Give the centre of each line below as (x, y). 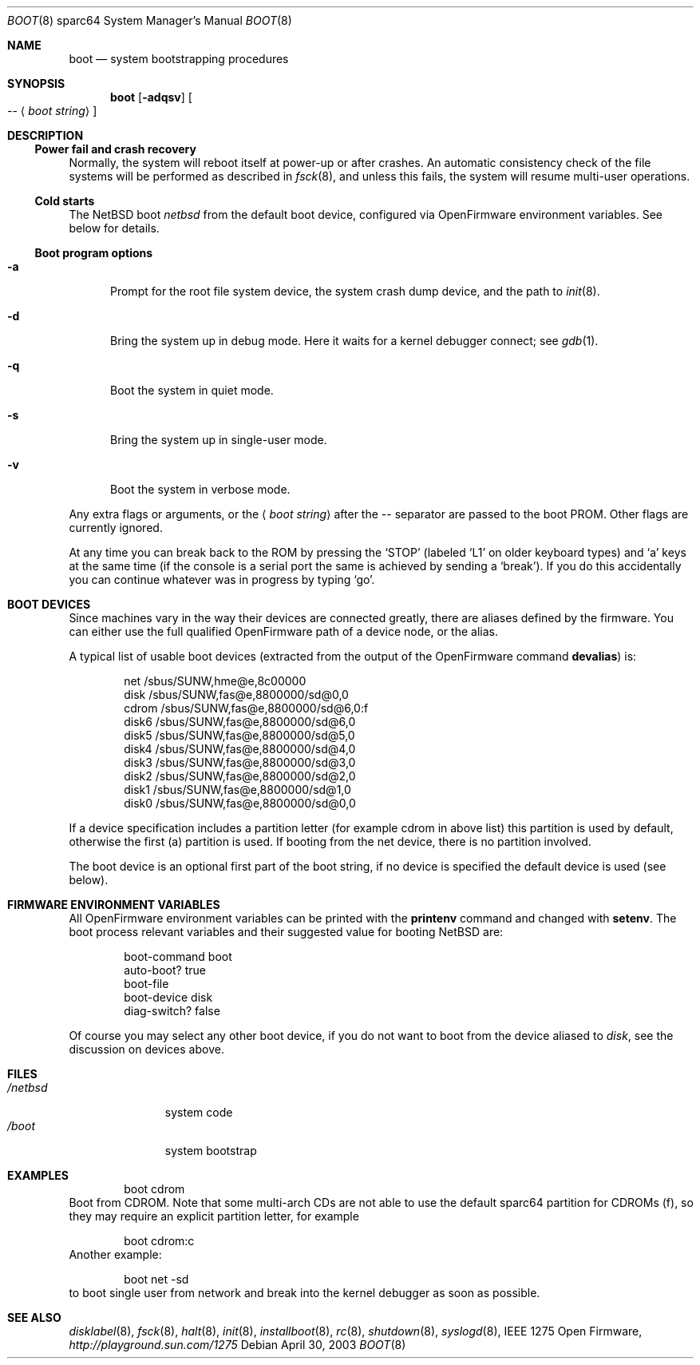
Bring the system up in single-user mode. (219, 440)
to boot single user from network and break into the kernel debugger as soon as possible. (305, 1293)
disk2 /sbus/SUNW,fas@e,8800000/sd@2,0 (240, 776)
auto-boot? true (165, 970)
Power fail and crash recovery (115, 149)
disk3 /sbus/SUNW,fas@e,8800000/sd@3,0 (240, 762)
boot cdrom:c (159, 1241)
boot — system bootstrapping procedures (179, 59)
